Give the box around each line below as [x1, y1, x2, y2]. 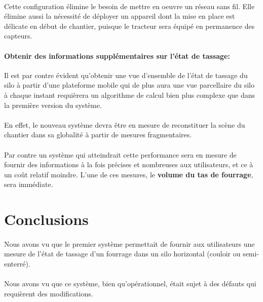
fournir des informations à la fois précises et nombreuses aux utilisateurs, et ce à [4, 159, 253, 170]
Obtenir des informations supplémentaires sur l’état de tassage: [4, 50, 230, 61]
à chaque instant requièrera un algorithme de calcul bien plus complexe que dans [4, 89, 255, 100]
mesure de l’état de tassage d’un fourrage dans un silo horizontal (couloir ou [4, 248, 241, 259]
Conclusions [4, 209, 89, 230]
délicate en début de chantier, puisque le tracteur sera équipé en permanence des [4, 20, 255, 31]
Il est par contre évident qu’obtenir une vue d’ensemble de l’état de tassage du [4, 69, 248, 80]
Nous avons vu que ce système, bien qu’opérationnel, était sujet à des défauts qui [4, 278, 256, 289]
